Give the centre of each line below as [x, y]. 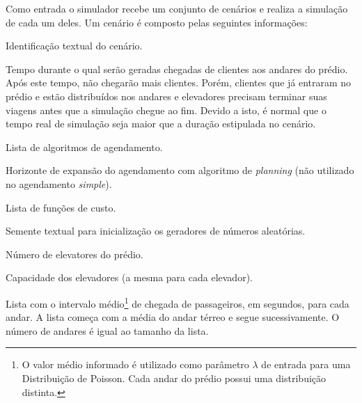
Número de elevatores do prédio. [74, 254]
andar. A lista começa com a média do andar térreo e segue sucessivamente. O [173, 317]
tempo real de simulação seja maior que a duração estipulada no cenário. [161, 124]
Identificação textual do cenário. [74, 46]
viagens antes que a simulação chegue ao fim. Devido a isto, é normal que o [166, 110]
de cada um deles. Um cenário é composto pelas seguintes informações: [157, 22]
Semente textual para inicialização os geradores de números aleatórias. [156, 231]
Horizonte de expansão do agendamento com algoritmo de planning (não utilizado [180, 170]
